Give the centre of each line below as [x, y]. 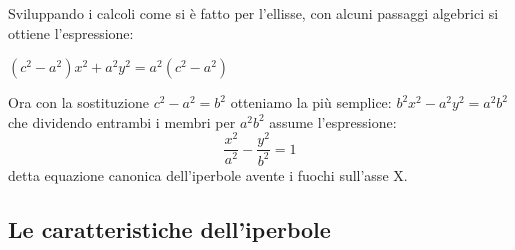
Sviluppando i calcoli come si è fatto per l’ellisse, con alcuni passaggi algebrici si [253, 13]
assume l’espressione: [333, 121]
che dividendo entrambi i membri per [122, 121]
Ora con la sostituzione [78, 102]
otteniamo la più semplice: [311, 102]
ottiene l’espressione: [71, 32]
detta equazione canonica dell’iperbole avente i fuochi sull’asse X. [208, 174]
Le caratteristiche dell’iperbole [169, 228]
